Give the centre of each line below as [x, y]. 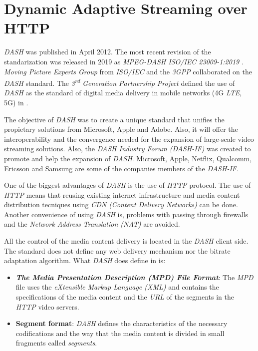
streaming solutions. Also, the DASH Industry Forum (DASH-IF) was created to [128, 149]
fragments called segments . [56, 343]
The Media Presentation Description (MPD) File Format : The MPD [134, 277]
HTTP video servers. [47, 306]
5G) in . [16, 102]
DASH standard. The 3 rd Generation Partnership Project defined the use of [120, 82]
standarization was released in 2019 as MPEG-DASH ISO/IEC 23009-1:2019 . [124, 61]
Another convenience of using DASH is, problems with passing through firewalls [126, 214]
